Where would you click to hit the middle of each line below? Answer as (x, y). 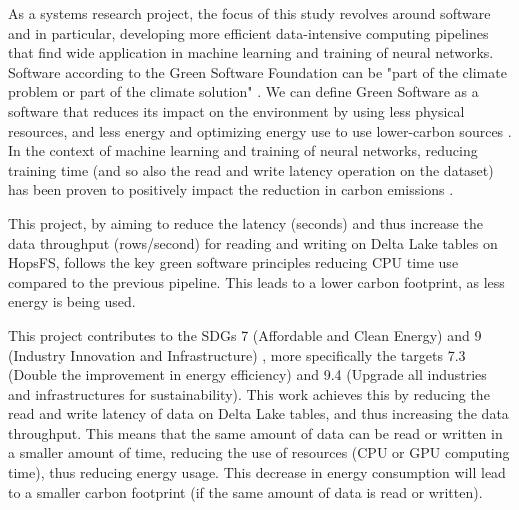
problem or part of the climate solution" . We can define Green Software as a (243, 91)
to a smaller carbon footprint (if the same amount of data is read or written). (245, 491)
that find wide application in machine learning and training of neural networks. (251, 52)
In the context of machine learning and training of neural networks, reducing (243, 150)
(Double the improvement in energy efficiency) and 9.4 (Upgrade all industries (247, 374)
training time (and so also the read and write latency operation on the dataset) (251, 169)
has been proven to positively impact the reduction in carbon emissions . (231, 189)
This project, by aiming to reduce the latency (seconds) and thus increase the (245, 222)
